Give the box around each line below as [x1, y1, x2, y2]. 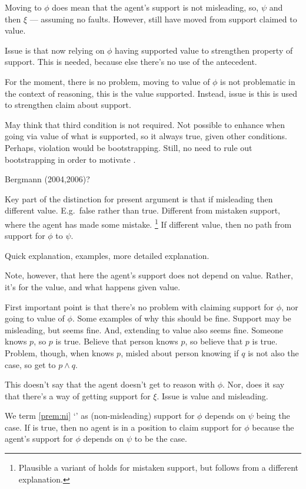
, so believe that [185, 335, 243, 347]
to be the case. [134, 432, 187, 445]
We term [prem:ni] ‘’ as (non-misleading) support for [5, 409, 195, 422]
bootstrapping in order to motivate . [5, 153, 136, 165]
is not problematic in [220, 75, 295, 87]
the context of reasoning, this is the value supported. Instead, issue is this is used [5, 87, 298, 99]
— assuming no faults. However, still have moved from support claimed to [29, 12, 297, 25]
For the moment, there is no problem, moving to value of [5, 75, 210, 87]
